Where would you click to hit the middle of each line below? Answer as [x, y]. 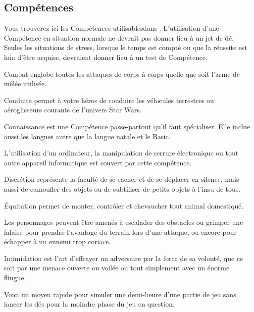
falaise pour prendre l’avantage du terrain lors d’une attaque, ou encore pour [120, 232]
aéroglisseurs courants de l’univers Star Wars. [73, 110]
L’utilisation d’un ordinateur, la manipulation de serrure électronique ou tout [121, 153]
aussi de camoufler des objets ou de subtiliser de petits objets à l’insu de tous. [122, 188]
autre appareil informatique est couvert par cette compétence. [98, 162]
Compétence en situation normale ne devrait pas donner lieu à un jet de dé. [119, 37]
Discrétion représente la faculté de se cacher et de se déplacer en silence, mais [122, 179]
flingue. [15, 278]
